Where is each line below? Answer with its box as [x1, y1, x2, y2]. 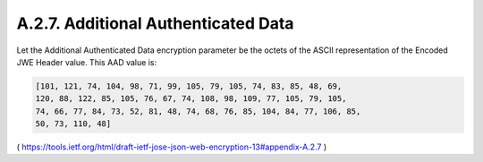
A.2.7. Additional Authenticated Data [16, 13, 294, 33]
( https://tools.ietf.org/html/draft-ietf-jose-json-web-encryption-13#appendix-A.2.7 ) [16, 141, 327, 152]
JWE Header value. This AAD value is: [16, 56, 157, 67]
